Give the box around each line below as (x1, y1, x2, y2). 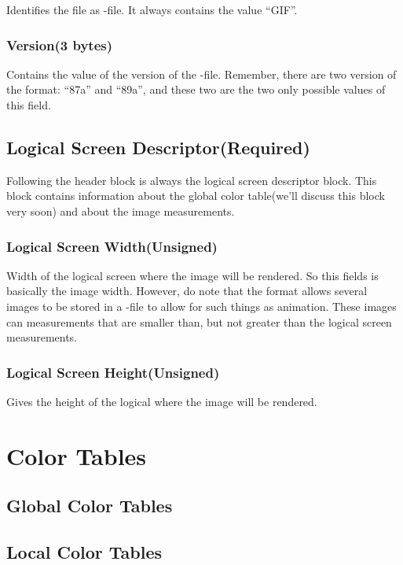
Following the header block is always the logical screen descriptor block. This (6, 172, 377, 188)
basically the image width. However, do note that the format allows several (6, 282, 368, 299)
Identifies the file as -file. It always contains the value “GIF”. (6, 2, 298, 17)
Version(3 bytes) (6, 35, 113, 54)
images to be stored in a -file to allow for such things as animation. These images (6, 297, 397, 314)
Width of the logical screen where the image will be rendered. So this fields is (6, 267, 379, 283)
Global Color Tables (6, 493, 173, 518)
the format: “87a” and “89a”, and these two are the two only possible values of (6, 81, 386, 98)
